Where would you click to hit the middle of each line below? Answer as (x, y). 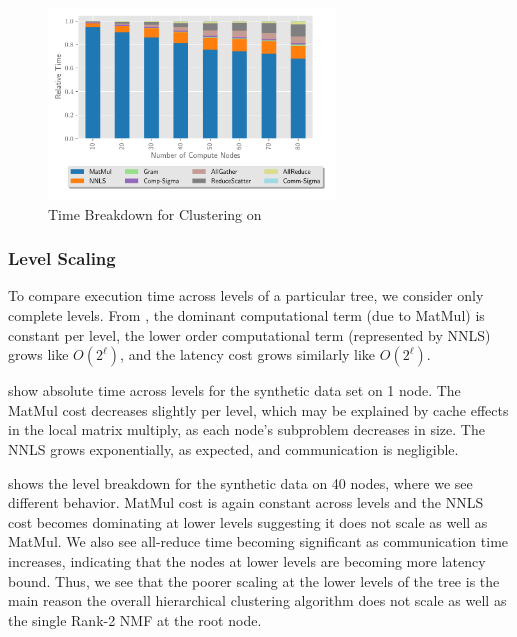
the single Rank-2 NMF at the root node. (135, 619)
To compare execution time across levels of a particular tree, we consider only (246, 295)
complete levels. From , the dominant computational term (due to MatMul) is (246, 315)
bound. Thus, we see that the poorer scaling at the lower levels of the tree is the (254, 580)
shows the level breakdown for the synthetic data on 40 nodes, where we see (240, 482)
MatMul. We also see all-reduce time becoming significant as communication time (258, 541)
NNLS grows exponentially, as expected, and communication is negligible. (233, 448)
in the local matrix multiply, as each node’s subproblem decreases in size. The (246, 429)
